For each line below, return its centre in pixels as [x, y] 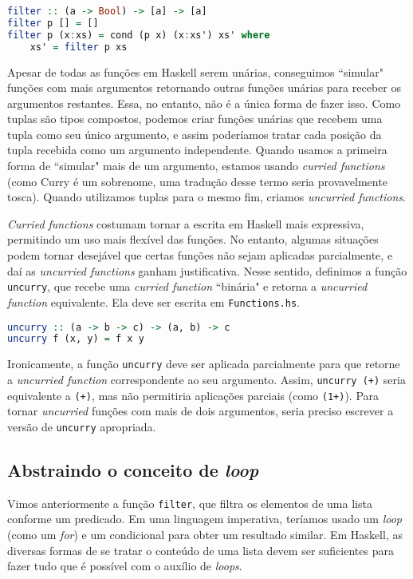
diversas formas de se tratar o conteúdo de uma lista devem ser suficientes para [201, 550]
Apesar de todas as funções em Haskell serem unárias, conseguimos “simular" [195, 71]
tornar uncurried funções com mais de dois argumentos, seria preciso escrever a [201, 411]
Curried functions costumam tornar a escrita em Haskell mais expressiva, [186, 223]
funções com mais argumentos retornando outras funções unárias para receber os [204, 87]
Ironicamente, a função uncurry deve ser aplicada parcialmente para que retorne [204, 364]
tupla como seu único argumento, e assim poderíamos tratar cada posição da [195, 134]
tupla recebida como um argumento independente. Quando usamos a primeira [197, 150]
